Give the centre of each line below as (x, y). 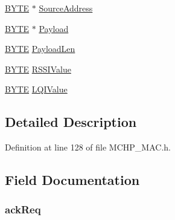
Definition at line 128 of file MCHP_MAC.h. (88, 147)
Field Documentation (72, 180)
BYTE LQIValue (36, 89)
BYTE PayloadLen (40, 49)
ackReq (23, 209)
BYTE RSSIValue (38, 69)
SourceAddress (66, 8)
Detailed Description (71, 122)
